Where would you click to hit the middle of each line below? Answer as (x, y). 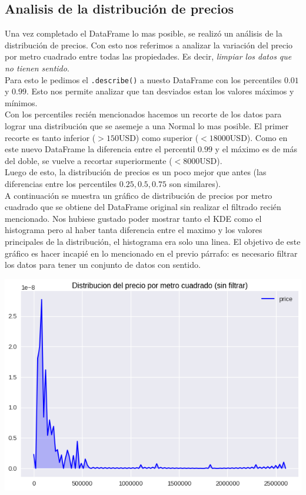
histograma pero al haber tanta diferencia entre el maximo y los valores (134, 230)
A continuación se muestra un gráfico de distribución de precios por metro (139, 195)
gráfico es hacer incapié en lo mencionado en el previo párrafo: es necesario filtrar (151, 253)
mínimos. (21, 102)
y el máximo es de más (256, 149)
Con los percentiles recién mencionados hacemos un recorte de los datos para (143, 114)
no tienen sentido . (37, 68)
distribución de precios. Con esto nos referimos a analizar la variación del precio (149, 45)
